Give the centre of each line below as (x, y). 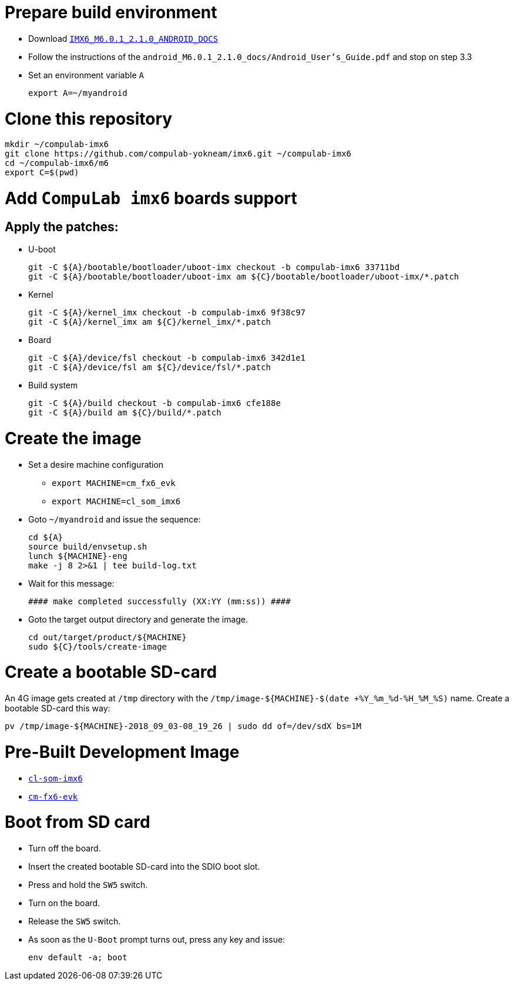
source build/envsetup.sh (88, 546)
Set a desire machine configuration (96, 464)
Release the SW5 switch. (75, 921)
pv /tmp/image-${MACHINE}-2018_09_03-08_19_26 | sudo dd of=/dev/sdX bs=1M (183, 726)
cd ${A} (46, 537)
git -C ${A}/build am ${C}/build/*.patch (125, 413)
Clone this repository (89, 119)
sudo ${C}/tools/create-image (98, 646)
